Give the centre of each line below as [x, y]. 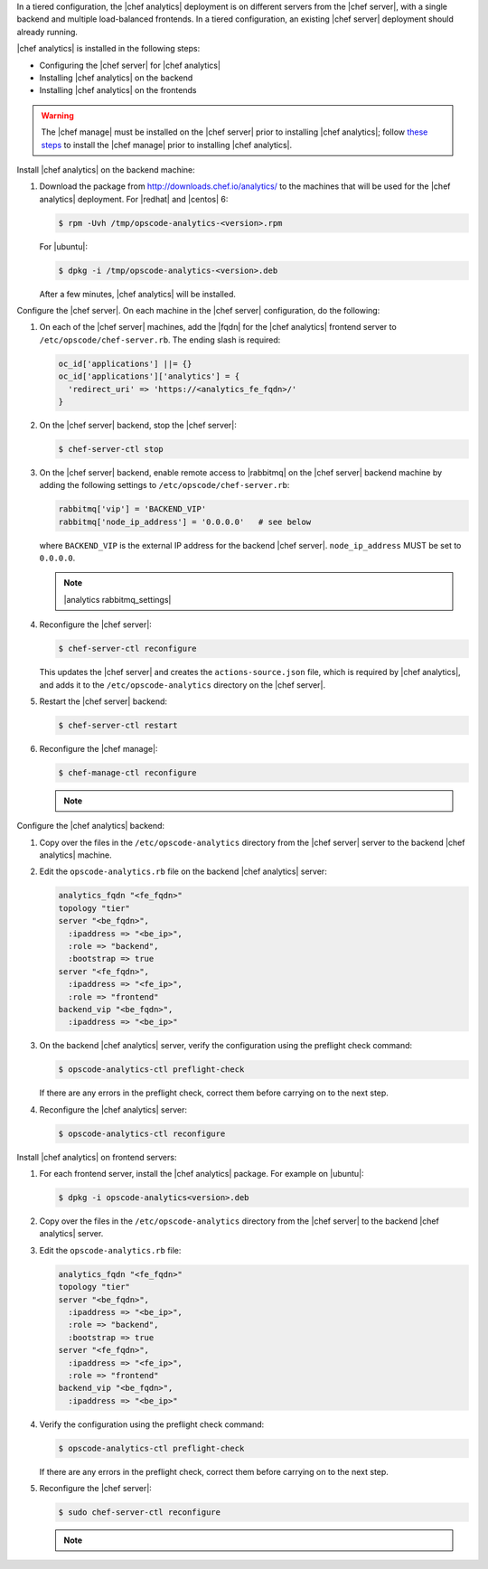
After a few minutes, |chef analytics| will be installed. [138, 294]
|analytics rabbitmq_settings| [117, 599]
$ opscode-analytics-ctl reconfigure [142, 1133]
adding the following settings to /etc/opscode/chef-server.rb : [164, 485]
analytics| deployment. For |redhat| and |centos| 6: [134, 199]
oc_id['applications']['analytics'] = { [149, 376]
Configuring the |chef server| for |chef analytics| [130, 65]
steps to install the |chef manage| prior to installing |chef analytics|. [167, 145]
